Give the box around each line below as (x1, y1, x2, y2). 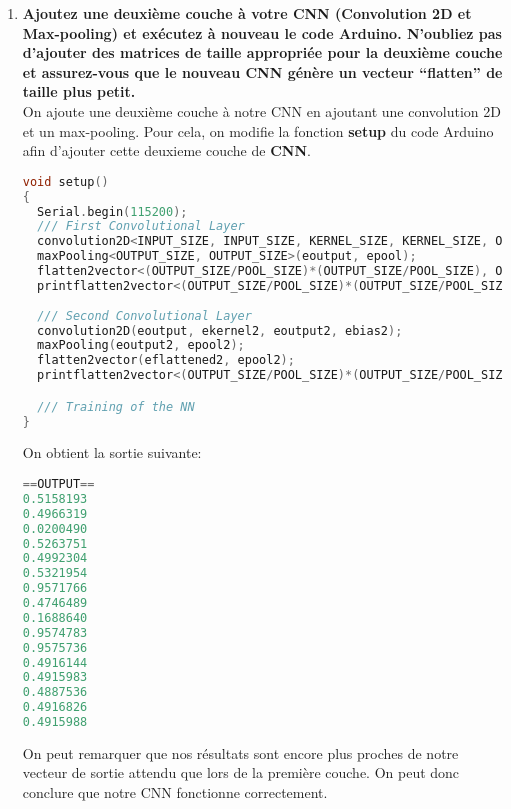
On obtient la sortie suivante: (22, 442, 202, 463)
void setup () (22, 174, 109, 189)
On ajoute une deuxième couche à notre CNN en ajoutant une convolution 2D (22, 100, 501, 121)
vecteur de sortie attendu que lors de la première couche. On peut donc (22, 762, 460, 783)
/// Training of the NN (37, 399, 195, 414)
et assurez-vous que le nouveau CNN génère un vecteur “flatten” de (22, 61, 503, 82)
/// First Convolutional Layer (37, 219, 245, 234)
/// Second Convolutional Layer (37, 308, 252, 323)
